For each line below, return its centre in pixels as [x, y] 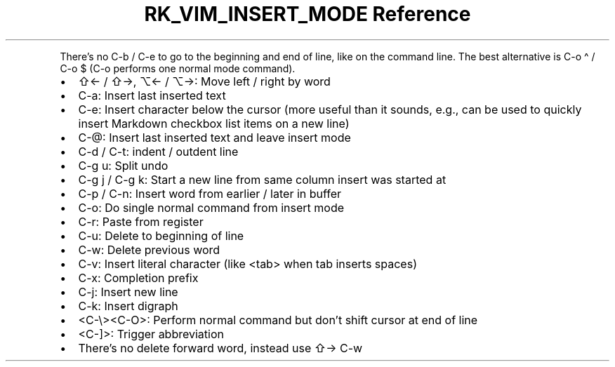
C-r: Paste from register [141, 221]
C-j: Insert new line [128, 292]
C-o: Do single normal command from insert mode [211, 207]
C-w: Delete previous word [149, 249]
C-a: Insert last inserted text [152, 95]
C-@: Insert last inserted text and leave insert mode [214, 137]
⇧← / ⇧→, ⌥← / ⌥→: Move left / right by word [204, 81]
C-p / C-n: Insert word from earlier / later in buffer [210, 193]
